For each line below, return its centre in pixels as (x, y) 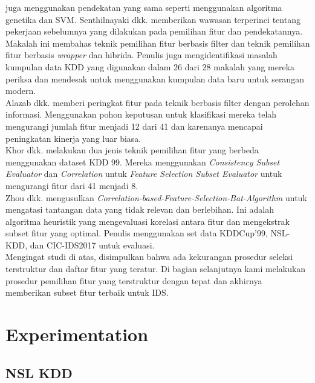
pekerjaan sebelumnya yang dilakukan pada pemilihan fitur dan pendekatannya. (154, 31)
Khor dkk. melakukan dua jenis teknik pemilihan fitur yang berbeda (132, 150)
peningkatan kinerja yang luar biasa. (73, 138)
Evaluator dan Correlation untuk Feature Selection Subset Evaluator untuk (144, 174)
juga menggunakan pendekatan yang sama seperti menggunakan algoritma (144, 7)
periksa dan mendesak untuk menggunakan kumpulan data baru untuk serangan (155, 78)
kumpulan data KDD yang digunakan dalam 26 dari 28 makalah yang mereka (150, 66)
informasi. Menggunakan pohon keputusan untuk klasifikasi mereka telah (141, 114)
